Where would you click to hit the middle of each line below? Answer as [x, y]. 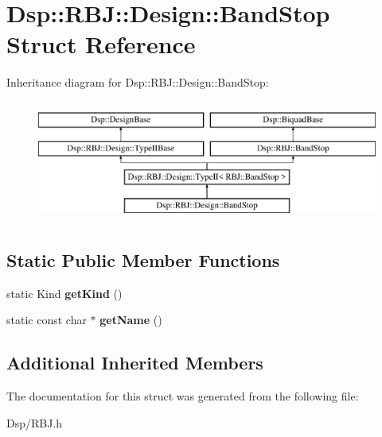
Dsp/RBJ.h [35, 422]
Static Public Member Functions [143, 260]
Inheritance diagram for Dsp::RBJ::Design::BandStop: [138, 82]
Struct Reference [101, 44]
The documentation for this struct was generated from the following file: [183, 396]
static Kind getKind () [64, 293]
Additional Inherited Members [135, 363]
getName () [131, 320]
